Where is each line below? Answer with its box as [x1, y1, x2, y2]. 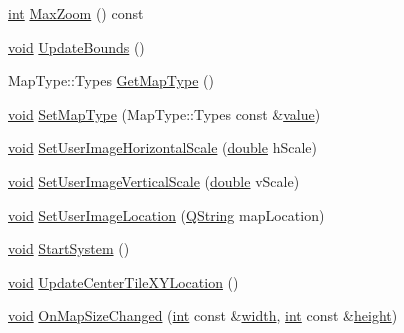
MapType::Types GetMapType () [8, 70, 214, 91]
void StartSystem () [8, 238, 130, 259]
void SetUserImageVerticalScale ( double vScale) [8, 170, 300, 191]
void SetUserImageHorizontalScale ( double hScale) [8, 137, 317, 158]
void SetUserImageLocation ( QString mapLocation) [8, 204, 325, 225]
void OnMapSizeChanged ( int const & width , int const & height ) [8, 305, 398, 326]
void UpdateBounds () [8, 36, 145, 57]
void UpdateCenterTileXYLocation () [8, 271, 239, 292]
